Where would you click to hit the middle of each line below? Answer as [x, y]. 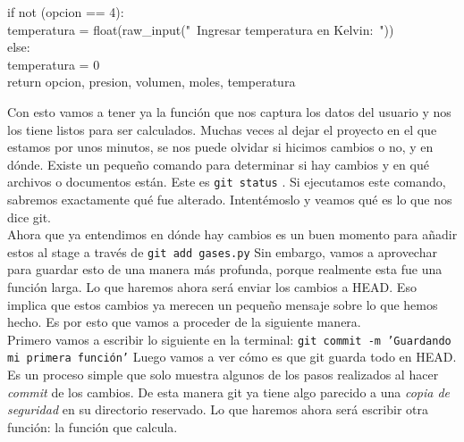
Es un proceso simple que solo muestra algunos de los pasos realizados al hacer [223, 375]
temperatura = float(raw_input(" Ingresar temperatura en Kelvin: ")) [201, 29]
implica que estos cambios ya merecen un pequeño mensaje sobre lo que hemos [223, 304]
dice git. [29, 217]
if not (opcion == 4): [66, 12]
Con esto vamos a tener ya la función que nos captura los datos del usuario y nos [229, 111]
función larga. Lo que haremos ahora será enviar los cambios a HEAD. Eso [212, 287]
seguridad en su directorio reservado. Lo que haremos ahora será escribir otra [218, 409]
